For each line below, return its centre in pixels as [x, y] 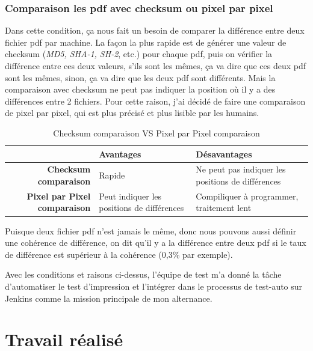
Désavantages [224, 154]
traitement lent [224, 208]
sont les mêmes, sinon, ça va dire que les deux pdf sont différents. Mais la [140, 77]
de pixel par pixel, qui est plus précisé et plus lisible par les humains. [132, 113]
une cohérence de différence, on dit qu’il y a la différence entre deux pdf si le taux [156, 243]
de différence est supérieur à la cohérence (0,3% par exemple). [119, 254]
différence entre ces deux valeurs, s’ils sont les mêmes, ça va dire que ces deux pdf [155, 66]
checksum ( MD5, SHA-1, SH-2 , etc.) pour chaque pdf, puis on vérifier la [139, 54]
